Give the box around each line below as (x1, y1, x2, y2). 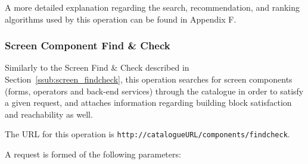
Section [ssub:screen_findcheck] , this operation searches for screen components (5, 73, 293, 85)
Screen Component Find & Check (5, 38, 170, 53)
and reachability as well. (5, 108, 93, 120)
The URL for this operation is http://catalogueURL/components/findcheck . (5, 128, 290, 140)
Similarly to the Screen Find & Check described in (5, 61, 189, 74)
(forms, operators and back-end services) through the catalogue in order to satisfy (5, 84, 304, 97)
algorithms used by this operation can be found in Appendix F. (5, 12, 237, 25)
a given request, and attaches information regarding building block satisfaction (5, 96, 292, 109)
